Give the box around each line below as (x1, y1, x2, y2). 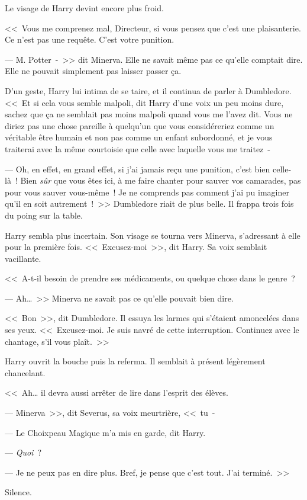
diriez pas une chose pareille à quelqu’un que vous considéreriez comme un (5, 119, 274, 132)
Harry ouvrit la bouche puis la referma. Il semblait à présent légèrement (5, 355, 266, 367)
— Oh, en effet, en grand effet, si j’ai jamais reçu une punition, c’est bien (5, 162, 270, 175)
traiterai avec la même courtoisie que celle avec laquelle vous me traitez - (5, 142, 270, 155)
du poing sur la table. (5, 209, 83, 221)
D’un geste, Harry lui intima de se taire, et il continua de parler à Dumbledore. (5, 84, 292, 97)
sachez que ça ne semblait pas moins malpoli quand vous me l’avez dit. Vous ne (5, 108, 293, 120)
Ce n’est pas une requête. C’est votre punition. (5, 33, 174, 46)
